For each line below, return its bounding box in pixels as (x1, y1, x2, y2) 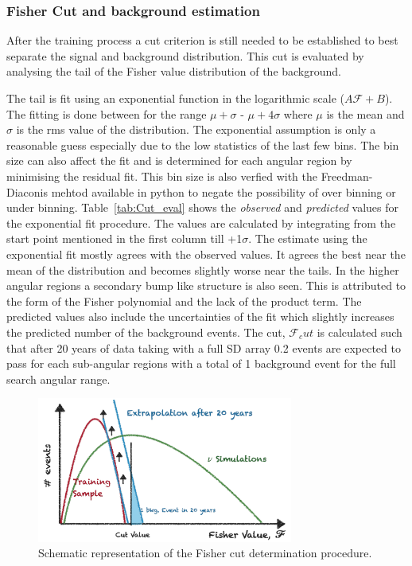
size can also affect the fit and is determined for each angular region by (6, 152, 352, 169)
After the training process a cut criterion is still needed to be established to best (6, 32, 398, 49)
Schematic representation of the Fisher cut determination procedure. (38, 545, 372, 561)
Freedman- (321, 167, 373, 184)
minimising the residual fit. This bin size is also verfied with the (6, 167, 317, 184)
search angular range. (6, 370, 111, 387)
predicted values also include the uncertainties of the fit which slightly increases (6, 308, 395, 325)
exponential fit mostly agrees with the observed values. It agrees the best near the (6, 245, 406, 262)
